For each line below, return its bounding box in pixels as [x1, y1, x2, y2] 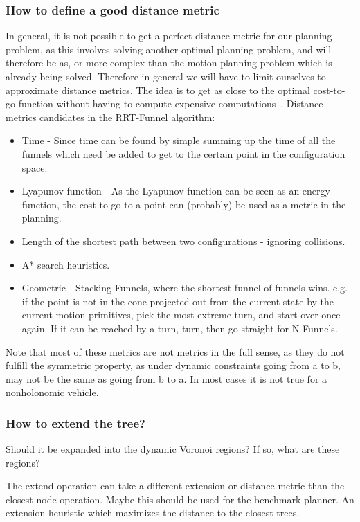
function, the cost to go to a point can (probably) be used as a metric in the [21, 197, 346, 211]
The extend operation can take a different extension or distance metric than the [6, 478, 345, 493]
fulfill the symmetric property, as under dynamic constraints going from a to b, [6, 358, 341, 372]
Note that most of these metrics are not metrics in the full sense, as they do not [6, 344, 345, 359]
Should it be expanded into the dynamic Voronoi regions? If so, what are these [6, 442, 340, 456]
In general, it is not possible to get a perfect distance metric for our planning [6, 28, 332, 43]
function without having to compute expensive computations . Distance [18, 96, 323, 111]
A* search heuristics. [21, 257, 110, 271]
